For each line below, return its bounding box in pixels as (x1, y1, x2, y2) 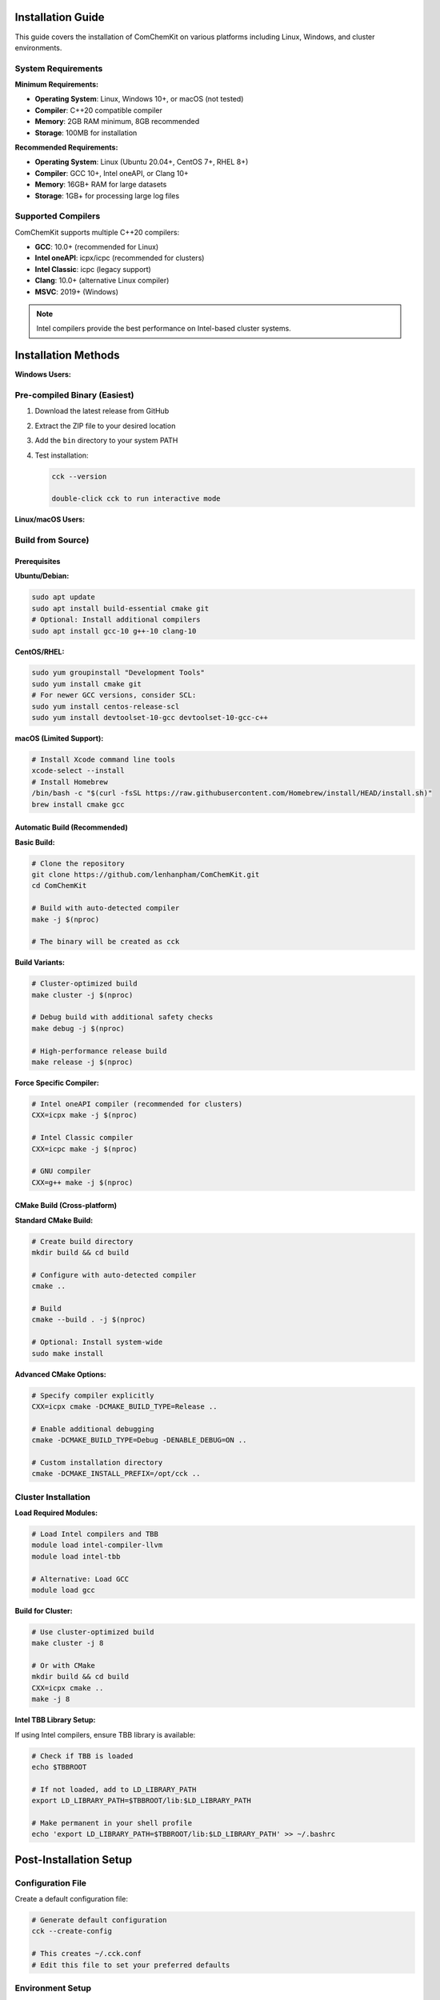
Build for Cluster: (14, 1606, 73, 1615)
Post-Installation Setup (14, 1853, 133, 1866)
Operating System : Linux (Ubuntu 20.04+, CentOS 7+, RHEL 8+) (34, 157, 249, 167)
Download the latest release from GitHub (34, 406, 170, 416)
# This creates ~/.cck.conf (31, 1949, 142, 1958)
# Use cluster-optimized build (31, 1627, 155, 1636)
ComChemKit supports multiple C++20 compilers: (14, 227, 180, 237)
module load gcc (31, 1585, 96, 1594)
